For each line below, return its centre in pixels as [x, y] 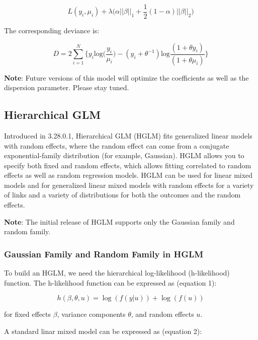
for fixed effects [28, 314]
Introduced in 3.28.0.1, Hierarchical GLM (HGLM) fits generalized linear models [128, 135]
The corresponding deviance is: [52, 30]
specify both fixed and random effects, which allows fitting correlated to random [128, 165]
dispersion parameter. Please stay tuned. [67, 87]
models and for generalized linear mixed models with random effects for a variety [129, 185]
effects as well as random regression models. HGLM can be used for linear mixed [128, 175]
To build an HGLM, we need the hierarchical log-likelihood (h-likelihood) [117, 273]
